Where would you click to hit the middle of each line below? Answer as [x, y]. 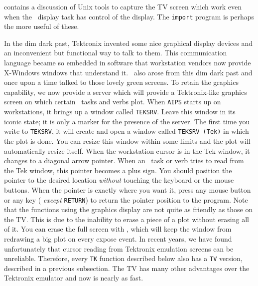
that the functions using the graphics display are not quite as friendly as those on [129, 209]
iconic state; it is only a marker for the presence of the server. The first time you [127, 121]
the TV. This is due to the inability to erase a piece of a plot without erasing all [127, 219]
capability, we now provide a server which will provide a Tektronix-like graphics [126, 92]
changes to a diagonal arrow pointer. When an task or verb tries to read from [124, 160]
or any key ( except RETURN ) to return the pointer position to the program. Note [126, 199]
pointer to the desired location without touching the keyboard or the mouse [119, 180]
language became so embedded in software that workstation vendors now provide [128, 63]
